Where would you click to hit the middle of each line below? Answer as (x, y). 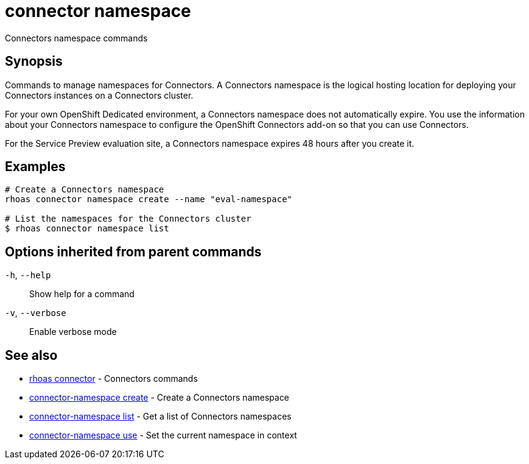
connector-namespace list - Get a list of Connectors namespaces (160, 417)
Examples (35, 167)
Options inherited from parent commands (133, 251)
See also (31, 355)
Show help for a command (82, 294)
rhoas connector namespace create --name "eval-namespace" (149, 199)
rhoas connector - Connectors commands (114, 379)
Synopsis (34, 62)
